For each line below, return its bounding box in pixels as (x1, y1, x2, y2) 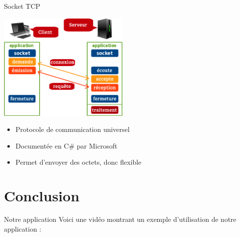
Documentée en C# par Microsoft (15, 140, 118, 151)
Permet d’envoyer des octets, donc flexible (15, 157, 142, 167)
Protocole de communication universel (15, 124, 130, 134)
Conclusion (4, 186, 80, 206)
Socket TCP (4, 1, 41, 11)
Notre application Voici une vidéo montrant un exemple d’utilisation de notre (4, 214, 237, 224)
